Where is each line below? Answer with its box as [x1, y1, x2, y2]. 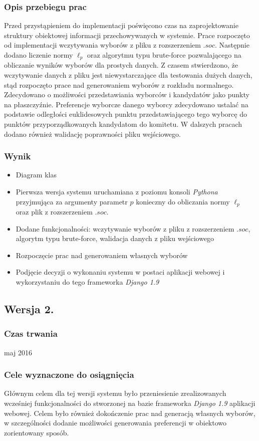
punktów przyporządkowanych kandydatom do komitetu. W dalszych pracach [4, 119, 242, 129]
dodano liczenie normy [4, 50, 73, 60]
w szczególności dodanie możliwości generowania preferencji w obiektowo [4, 417, 227, 428]
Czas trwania [4, 327, 58, 340]
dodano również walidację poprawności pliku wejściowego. [4, 128, 181, 139]
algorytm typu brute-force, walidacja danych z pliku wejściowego [16, 233, 214, 244]
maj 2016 [4, 347, 32, 357]
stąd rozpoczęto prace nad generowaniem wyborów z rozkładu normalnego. [4, 79, 234, 90]
